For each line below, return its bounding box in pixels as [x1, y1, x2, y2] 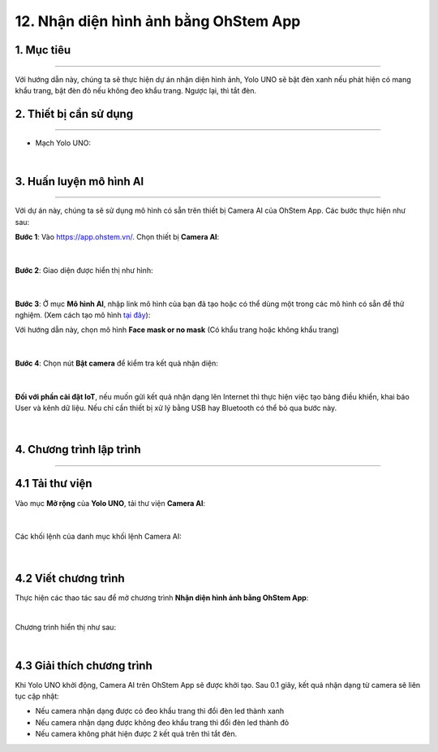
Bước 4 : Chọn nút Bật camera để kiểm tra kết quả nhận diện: [15, 358, 219, 369]
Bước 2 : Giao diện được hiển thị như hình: [15, 265, 153, 275]
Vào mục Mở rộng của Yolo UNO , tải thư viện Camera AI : [15, 498, 206, 508]
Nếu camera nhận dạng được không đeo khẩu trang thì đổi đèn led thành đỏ [35, 717, 290, 727]
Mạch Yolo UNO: [35, 138, 91, 148]
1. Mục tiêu [15, 43, 71, 57]
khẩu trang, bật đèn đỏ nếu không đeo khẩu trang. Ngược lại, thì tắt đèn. [15, 85, 257, 95]
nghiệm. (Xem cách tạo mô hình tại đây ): [15, 309, 151, 320]
